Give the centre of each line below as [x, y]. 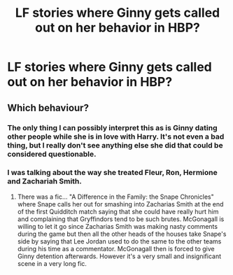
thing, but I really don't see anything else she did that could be [115, 145]
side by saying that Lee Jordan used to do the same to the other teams [119, 241]
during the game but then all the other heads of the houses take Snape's [122, 234]
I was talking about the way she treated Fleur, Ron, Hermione [113, 173]
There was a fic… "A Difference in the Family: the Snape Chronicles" [116, 197]
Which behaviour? [48, 107]
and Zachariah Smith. [45, 181]
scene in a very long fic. [52, 263]
